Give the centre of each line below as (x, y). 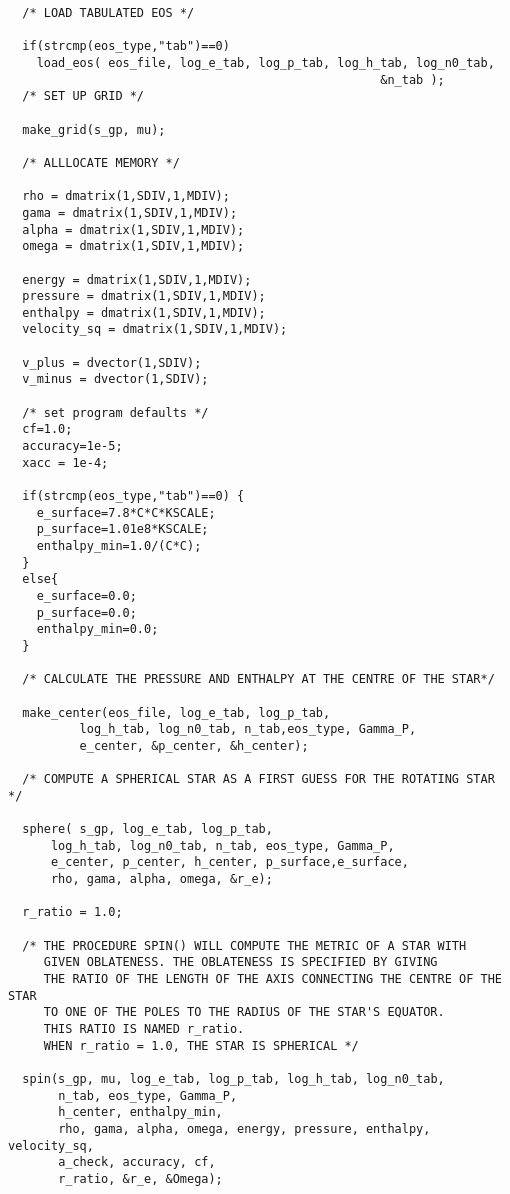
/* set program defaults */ (115, 412)
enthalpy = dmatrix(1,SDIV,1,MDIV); (144, 312)
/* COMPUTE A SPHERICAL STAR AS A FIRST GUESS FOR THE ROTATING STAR (258, 779)
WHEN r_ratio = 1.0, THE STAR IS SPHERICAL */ (201, 1045)
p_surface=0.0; (86, 612)
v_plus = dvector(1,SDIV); (112, 362)
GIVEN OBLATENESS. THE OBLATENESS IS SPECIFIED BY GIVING (240, 962)
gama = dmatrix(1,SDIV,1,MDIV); (130, 212)
